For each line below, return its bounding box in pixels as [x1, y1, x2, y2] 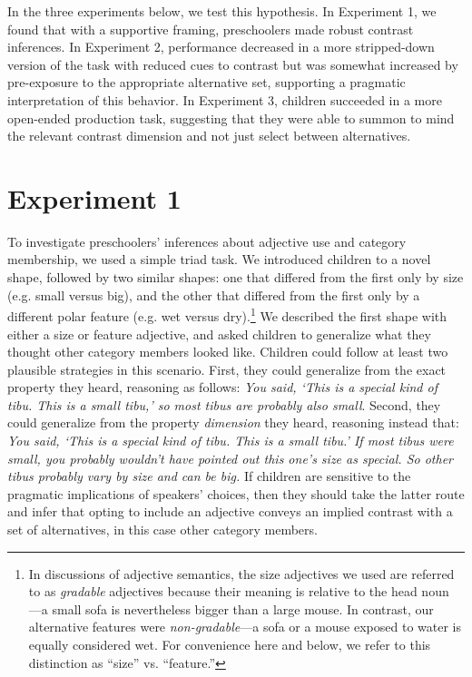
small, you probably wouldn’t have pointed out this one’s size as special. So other [7, 448, 453, 467]
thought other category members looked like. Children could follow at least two [7, 342, 448, 361]
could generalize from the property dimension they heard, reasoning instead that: [7, 413, 459, 432]
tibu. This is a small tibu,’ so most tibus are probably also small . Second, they [7, 395, 441, 414]
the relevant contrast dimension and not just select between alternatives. [7, 126, 411, 145]
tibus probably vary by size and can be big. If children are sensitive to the [7, 466, 411, 486]
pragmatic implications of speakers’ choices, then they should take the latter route [7, 484, 465, 503]
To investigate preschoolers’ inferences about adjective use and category [7, 231, 407, 250]
